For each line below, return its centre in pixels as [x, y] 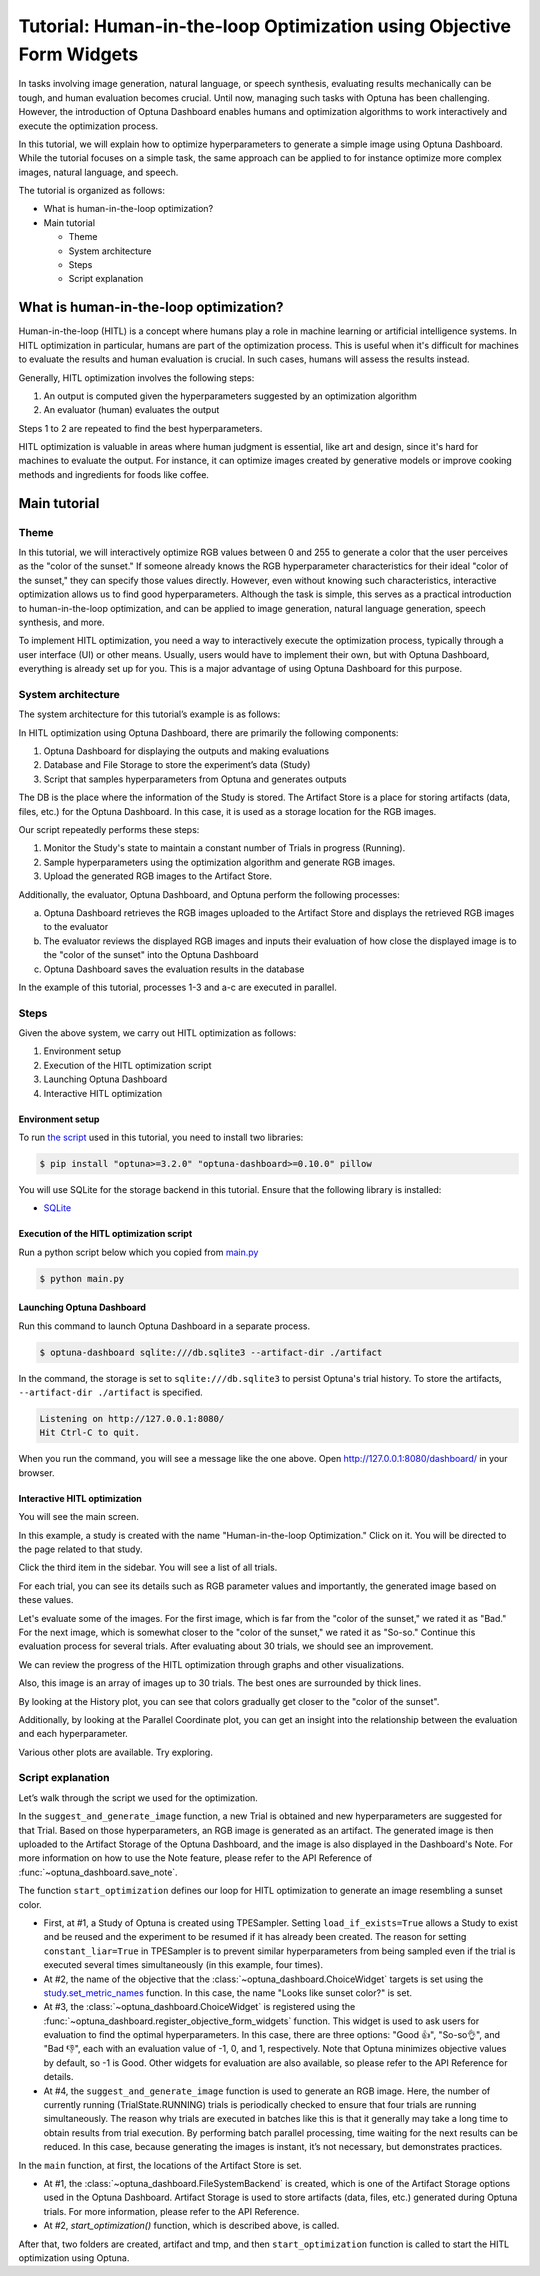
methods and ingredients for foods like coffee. [114, 474]
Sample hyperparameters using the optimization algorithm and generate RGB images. [219, 862]
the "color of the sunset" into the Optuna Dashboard [151, 955]
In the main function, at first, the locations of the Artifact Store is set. [160, 2165]
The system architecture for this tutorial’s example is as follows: [149, 714]
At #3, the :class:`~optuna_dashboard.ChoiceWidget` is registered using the [199, 2007]
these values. [46, 1600]
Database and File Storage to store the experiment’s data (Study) [177, 765]
